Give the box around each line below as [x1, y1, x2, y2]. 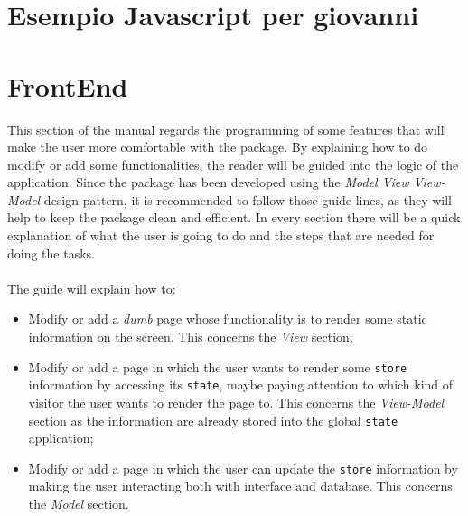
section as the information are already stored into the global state [28, 410, 398, 429]
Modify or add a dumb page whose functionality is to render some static [28, 309, 427, 328]
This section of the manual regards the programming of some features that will [7, 119, 445, 138]
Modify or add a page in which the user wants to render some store [28, 357, 407, 376]
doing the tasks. [7, 243, 95, 262]
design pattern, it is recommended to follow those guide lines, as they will [43, 190, 453, 209]
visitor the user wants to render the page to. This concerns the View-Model [28, 392, 445, 411]
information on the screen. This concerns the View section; [28, 327, 353, 346]
